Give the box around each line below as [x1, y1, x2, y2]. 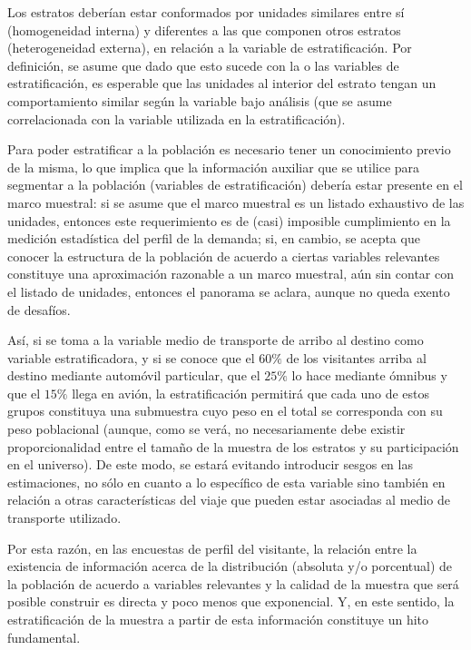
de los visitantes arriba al [286, 348, 427, 367]
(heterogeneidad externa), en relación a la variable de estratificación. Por [7, 38, 412, 57]
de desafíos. [7, 300, 71, 319]
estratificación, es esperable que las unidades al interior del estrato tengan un [7, 74, 437, 93]
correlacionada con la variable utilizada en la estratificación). [7, 109, 346, 128]
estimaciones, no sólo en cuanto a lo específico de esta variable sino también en [7, 472, 446, 491]
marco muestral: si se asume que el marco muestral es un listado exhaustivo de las [7, 192, 465, 212]
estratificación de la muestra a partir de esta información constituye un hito [7, 610, 429, 628]
